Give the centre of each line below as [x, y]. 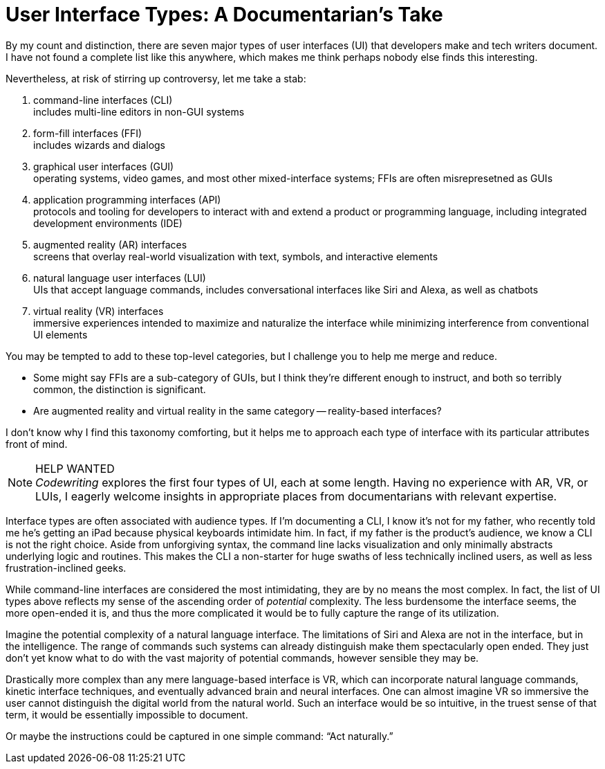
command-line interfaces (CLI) [103, 100]
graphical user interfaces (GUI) [104, 166]
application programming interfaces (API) [127, 199]
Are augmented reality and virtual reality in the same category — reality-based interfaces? [238, 410]
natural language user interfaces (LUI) [120, 278]
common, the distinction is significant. [120, 389]
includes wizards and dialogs [99, 145]
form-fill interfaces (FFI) [88, 133]
